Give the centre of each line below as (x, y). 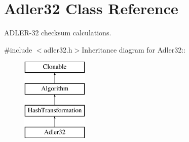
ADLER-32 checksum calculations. (58, 33)
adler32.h (58, 49)
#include (18, 49)
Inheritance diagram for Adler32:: (134, 49)
